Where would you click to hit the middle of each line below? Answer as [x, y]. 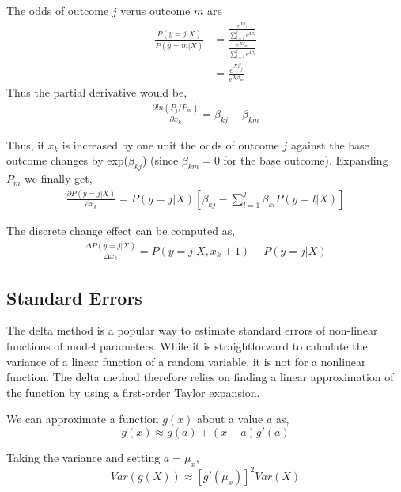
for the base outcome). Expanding [306, 160]
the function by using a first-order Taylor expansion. [133, 392]
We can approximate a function [83, 419]
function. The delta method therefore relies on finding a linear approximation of [200, 377]
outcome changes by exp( [68, 160]
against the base [330, 144]
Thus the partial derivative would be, [97, 91]
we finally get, [59, 178]
